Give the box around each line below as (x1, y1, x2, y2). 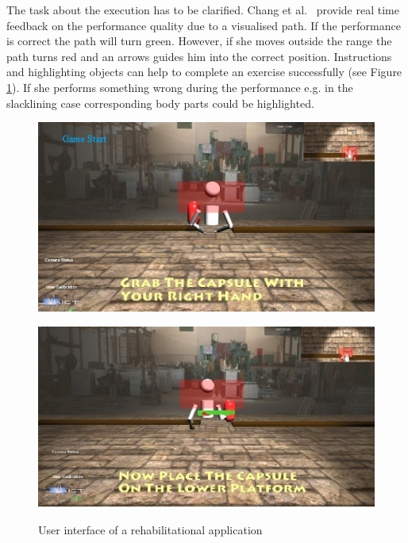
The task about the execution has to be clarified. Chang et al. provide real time (6, 2, 399, 17)
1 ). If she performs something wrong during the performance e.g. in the (6, 78, 353, 95)
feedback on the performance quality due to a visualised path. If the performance (6, 17, 401, 33)
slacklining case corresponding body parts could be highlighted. (6, 94, 314, 111)
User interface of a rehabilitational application (38, 521, 263, 537)
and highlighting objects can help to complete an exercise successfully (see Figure (6, 63, 402, 80)
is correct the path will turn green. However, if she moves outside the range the (6, 33, 392, 49)
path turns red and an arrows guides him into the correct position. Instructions (6, 48, 392, 64)
